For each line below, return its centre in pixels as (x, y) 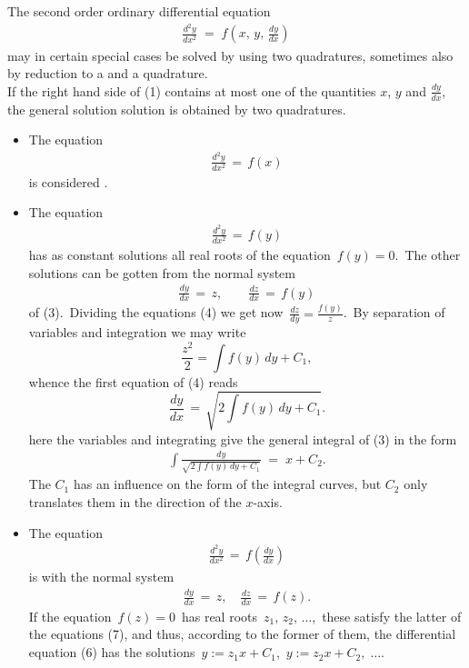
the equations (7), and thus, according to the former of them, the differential (242, 634)
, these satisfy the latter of (387, 616)
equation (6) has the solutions (112, 652)
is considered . (68, 181)
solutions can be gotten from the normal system (162, 272)
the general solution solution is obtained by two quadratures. (177, 109)
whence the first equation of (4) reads (133, 381)
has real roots (219, 616)
